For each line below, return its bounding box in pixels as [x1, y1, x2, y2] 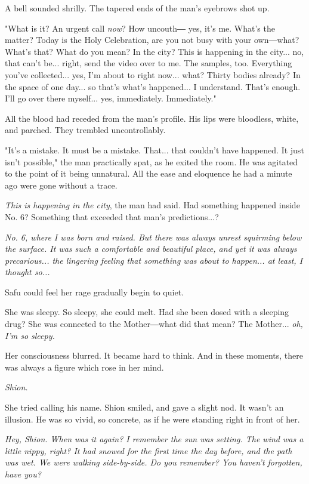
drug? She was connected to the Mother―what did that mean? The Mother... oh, [5, 317, 303, 330]
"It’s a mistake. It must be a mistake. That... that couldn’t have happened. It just [5, 143, 304, 156]
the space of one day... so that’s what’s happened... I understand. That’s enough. [5, 80, 301, 93]
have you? [5, 468, 41, 480]
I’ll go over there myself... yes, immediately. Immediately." [5, 92, 217, 104]
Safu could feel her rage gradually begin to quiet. [5, 285, 184, 298]
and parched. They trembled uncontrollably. [5, 124, 166, 136]
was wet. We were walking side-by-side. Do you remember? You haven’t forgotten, [5, 456, 302, 468]
